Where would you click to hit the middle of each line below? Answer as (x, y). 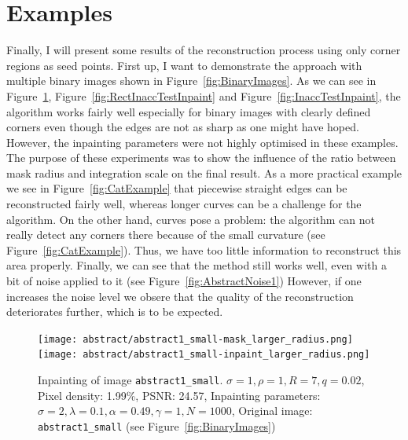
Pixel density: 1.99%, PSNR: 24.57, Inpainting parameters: (179, 395)
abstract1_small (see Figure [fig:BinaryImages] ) (157, 425)
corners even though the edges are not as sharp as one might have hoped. (183, 127)
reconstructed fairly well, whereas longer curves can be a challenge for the (184, 204)
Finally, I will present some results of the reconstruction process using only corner (204, 50)
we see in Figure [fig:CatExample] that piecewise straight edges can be (177, 188)
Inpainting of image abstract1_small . (130, 380)
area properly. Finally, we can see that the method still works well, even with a (197, 265)
